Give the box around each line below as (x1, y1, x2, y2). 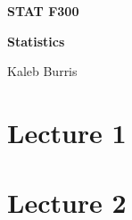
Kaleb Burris (7, 62, 78, 80)
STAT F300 (7, 2, 79, 20)
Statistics (7, 31, 65, 50)
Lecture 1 (7, 114, 127, 150)
